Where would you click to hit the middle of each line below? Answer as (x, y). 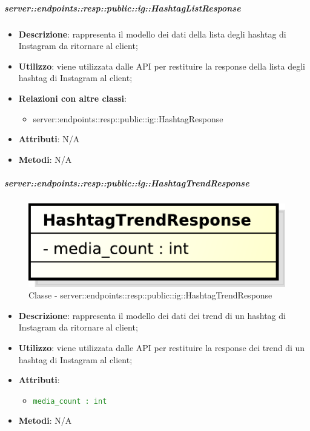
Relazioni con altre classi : (72, 98)
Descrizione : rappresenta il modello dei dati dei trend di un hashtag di (152, 315)
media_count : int (70, 401)
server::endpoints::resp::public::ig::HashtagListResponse (123, 8)
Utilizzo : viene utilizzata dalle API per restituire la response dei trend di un (162, 348)
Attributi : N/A (49, 139)
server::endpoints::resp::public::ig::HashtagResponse (128, 118)
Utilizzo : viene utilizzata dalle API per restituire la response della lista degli (162, 66)
